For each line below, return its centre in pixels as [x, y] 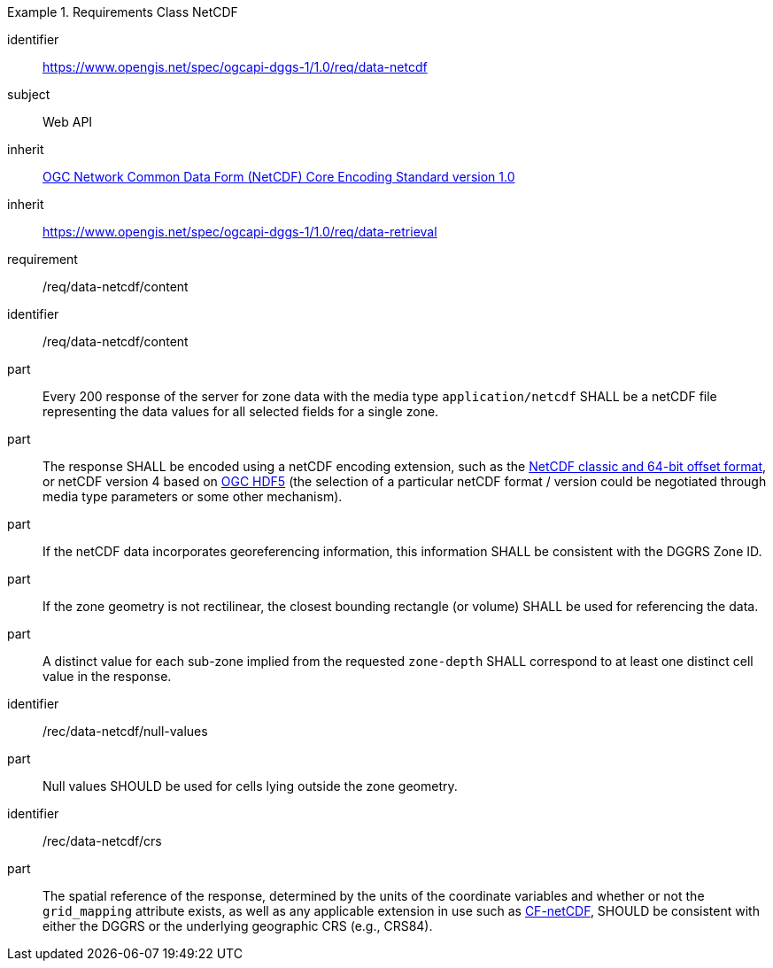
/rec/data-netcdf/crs [102, 841]
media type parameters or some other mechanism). [193, 496]
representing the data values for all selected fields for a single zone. [241, 411]
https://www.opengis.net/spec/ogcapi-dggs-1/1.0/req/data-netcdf [235, 67]
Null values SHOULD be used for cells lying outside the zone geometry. [250, 786]
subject [29, 94]
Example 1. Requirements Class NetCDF [123, 12]
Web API [68, 122]
